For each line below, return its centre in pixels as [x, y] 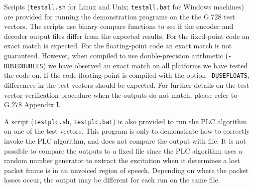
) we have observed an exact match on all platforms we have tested [145, 65]
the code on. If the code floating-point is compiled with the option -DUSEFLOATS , [127, 75]
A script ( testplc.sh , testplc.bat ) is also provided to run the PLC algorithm [126, 121]
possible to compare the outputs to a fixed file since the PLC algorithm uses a [123, 150]
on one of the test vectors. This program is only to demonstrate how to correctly [127, 131]
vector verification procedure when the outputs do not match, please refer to [121, 94]
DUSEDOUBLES [24, 66]
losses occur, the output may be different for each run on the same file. [112, 180]
